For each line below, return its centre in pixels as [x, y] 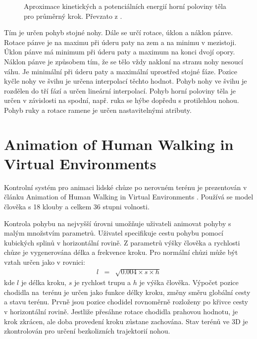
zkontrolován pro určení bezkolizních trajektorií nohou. [87, 331]
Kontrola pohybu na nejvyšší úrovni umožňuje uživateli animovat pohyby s [118, 223]
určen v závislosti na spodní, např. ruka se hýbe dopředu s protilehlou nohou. [122, 100]
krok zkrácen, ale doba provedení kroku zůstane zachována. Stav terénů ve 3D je [126, 321]
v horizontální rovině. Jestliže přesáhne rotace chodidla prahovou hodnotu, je [121, 311]
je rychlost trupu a [102, 282]
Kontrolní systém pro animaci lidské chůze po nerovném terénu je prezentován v [126, 187]
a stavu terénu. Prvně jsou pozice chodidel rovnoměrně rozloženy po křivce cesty [126, 302]
